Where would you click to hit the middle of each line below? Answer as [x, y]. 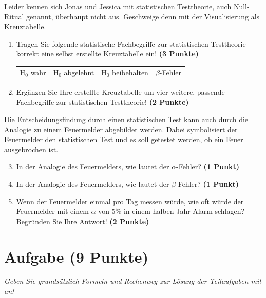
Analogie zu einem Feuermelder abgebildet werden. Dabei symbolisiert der [121, 129]
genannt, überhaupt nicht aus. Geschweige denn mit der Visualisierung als [143, 16]
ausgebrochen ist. [31, 149]
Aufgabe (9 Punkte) [77, 256]
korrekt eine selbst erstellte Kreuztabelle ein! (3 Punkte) [107, 54]
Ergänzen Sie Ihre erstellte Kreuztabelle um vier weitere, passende [120, 92]
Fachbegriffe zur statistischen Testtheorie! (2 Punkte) [102, 102]
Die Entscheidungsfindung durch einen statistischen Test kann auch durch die [126, 119]
